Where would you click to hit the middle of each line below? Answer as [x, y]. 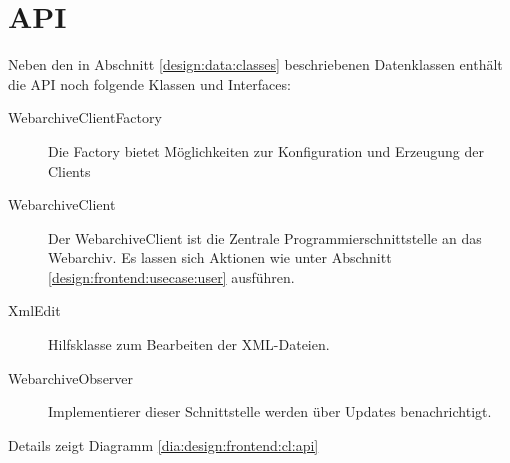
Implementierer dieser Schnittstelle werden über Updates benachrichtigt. [270, 411]
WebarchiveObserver [71, 377]
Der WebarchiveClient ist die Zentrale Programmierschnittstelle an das [265, 237]
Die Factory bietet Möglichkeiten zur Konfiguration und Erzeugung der [266, 150]
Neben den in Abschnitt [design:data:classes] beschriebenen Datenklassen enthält [255, 64]
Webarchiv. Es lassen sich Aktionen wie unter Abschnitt [220, 257]
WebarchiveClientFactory [85, 117]
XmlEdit [34, 310]
